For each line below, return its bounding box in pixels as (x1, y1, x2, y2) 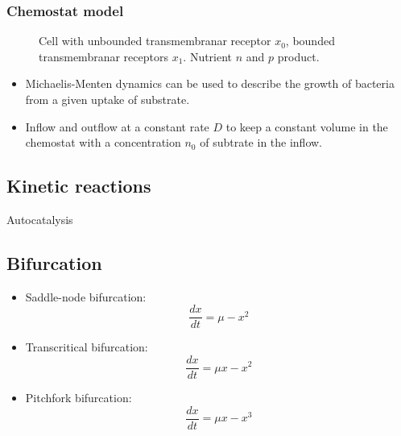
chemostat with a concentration (25, 134, 181, 151)
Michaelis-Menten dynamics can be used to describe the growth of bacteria (25, 75, 395, 92)
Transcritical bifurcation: (25, 338, 148, 355)
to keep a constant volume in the (225, 118, 388, 135)
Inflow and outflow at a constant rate (25, 118, 209, 135)
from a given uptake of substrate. (25, 91, 190, 107)
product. (277, 48, 320, 64)
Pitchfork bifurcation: (25, 389, 132, 406)
